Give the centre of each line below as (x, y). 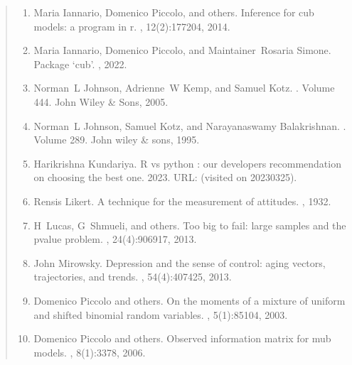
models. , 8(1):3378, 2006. (90, 352)
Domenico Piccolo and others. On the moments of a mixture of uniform (190, 300)
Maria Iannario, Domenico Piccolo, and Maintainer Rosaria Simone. (182, 50)
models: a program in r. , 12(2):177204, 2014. (132, 26)
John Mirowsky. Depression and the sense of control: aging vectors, (180, 262)
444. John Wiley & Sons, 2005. (101, 101)
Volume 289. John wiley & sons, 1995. (117, 140)
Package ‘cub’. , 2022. (80, 64)
